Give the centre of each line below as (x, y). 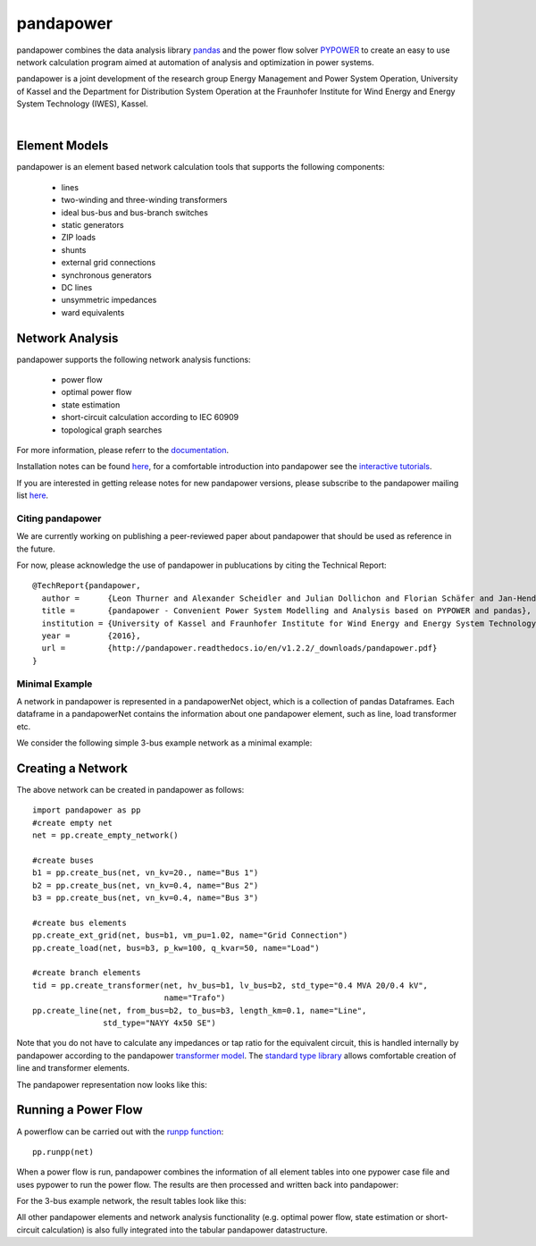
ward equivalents (93, 312)
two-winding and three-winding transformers (144, 200)
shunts (74, 249)
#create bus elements (80, 922)
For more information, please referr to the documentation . (123, 450)
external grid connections (109, 263)
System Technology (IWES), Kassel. (83, 104)
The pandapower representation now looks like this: (112, 1084)
